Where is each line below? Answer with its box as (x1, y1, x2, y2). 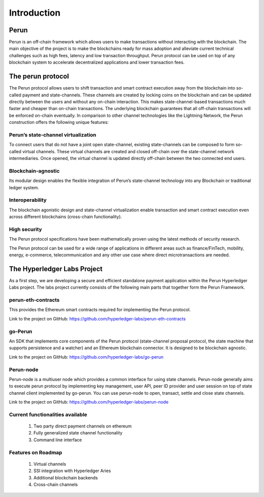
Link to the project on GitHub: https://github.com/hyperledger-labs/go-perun (9, 354, 164, 360)
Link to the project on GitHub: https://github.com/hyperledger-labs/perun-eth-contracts (9, 316, 186, 321)
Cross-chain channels (33, 481, 78, 487)
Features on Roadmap (9, 449, 63, 456)
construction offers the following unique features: (9, 119, 109, 125)
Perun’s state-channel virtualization (9, 131, 96, 138)
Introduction (9, 7, 61, 18)
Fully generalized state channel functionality (33, 430, 123, 436)
